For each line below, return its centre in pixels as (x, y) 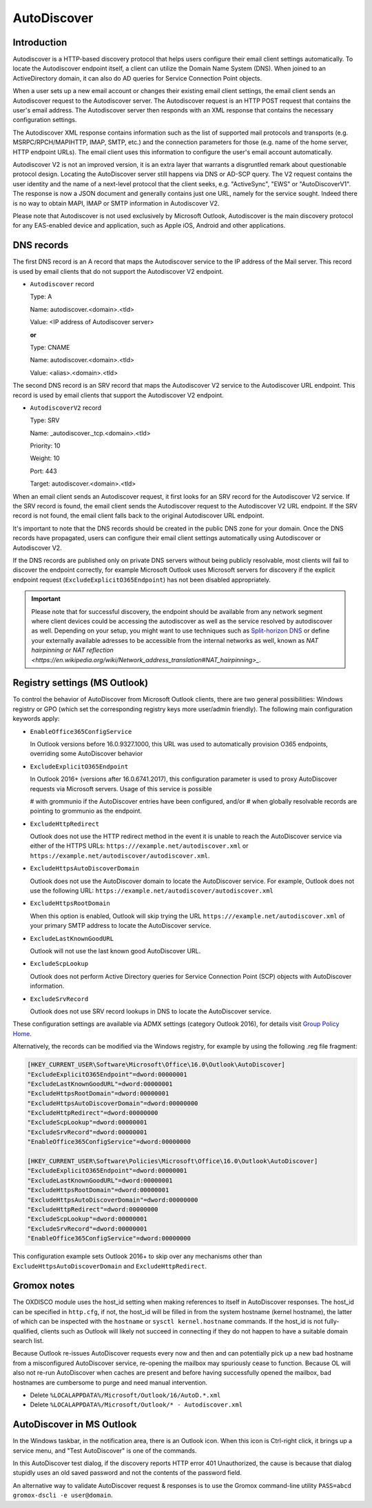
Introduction (40, 42)
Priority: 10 (45, 446)
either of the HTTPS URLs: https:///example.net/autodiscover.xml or (139, 846)
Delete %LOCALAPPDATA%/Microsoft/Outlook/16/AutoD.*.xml (125, 1395)
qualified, (26, 1331)
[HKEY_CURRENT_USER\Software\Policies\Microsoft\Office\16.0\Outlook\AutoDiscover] (173, 1161)
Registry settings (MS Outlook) (80, 683)
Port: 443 (44, 471)
